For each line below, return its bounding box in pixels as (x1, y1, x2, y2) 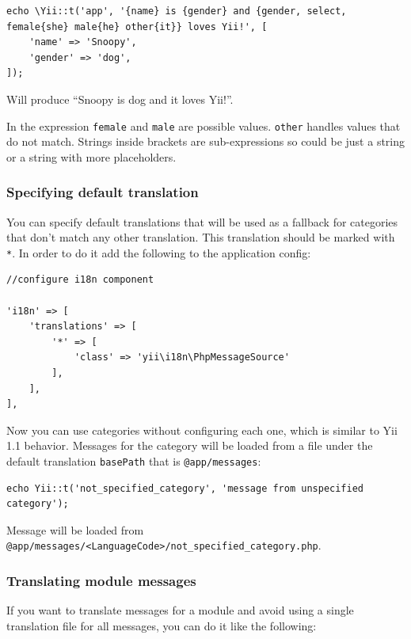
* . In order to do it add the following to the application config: (6, 244, 311, 261)
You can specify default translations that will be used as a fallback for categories (6, 213, 398, 230)
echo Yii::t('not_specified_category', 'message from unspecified (6, 482, 364, 494)
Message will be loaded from (6, 521, 144, 538)
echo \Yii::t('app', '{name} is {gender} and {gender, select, (6, 6, 347, 17)
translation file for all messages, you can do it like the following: (6, 617, 317, 633)
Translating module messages (6, 571, 196, 591)
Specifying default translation (6, 182, 199, 202)
